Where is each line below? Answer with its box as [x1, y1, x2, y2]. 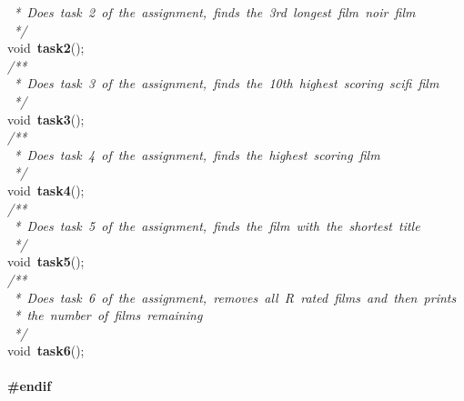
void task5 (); [7, 252, 85, 271]
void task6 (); [7, 341, 85, 360]
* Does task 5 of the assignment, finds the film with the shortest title [14, 216, 420, 236]
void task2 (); [7, 38, 85, 57]
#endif [7, 376, 52, 396]
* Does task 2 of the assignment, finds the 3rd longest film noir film [14, 3, 416, 21]
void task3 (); [7, 109, 85, 128]
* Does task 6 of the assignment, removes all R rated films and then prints [14, 287, 457, 306]
